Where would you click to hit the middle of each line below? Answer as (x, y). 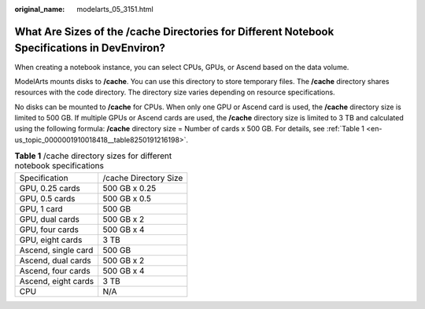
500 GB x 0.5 (127, 198)
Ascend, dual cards (55, 260)
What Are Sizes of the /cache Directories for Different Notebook (174, 31)
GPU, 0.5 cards (47, 198)
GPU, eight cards (51, 240)
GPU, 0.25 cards (50, 188)
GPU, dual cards (50, 219)
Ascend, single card (56, 250)
